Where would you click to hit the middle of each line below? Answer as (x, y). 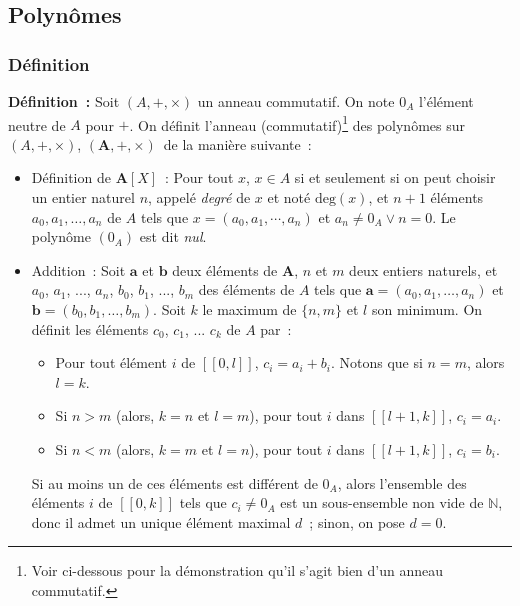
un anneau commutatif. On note (296, 101)
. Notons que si (376, 362)
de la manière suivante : (237, 143)
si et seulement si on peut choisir (395, 177)
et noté (289, 197)
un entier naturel (83, 197)
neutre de (37, 124)
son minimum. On (427, 309)
